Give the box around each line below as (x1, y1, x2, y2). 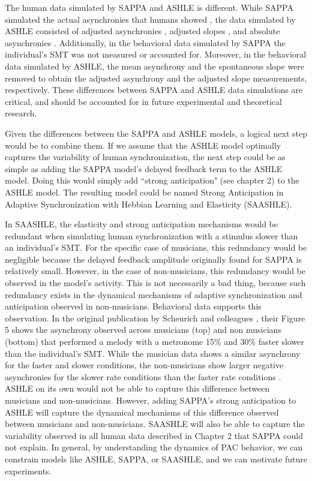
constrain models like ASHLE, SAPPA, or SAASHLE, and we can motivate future (5, 452, 307, 465)
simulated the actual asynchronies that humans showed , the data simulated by (5, 13, 296, 25)
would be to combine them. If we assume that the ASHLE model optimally (5, 139, 281, 151)
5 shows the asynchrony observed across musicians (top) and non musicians (5, 323, 281, 336)
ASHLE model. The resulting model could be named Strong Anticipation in (5, 185, 284, 198)
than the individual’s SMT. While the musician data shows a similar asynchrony (5, 347, 301, 359)
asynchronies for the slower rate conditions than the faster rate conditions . (5, 370, 281, 383)
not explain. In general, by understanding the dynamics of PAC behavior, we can (5, 441, 303, 453)
